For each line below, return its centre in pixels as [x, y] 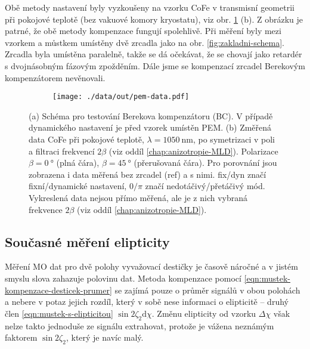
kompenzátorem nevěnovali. [55, 77]
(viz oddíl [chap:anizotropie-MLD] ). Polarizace [193, 151]
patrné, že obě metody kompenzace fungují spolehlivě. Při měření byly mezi [143, 31]
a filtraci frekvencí [62, 151]
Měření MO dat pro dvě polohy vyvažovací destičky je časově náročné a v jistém [151, 266]
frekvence [46, 209]
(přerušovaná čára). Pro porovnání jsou [205, 163]
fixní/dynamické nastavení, [78, 186]
